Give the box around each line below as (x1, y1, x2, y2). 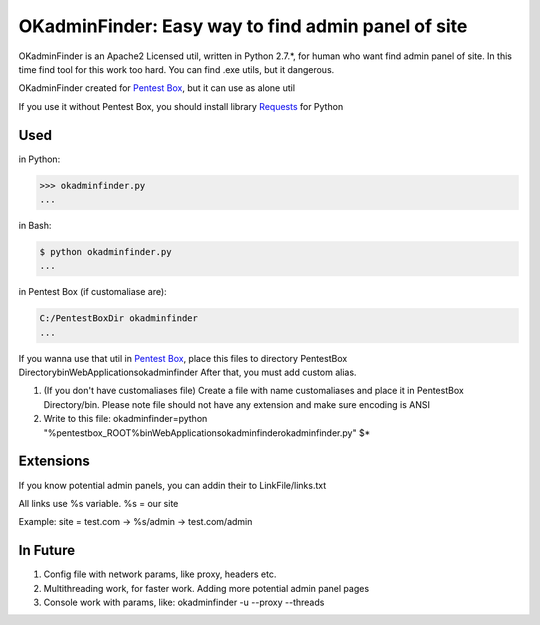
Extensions (18, 453, 90, 470)
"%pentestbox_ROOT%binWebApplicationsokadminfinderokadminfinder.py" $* (43, 426, 371, 439)
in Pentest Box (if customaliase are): (18, 286, 167, 298)
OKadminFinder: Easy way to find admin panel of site (18, 15, 468, 37)
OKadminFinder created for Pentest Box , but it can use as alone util (18, 82, 295, 94)
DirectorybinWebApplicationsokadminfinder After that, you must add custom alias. (18, 366, 357, 379)
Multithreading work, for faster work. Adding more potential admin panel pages (43, 582, 370, 594)
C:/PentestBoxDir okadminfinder (39, 313, 199, 324)
